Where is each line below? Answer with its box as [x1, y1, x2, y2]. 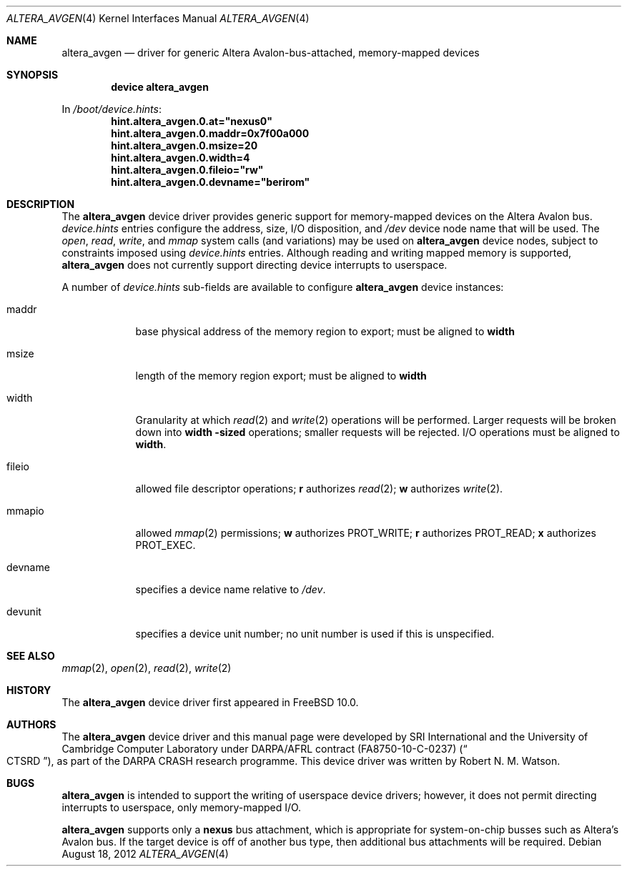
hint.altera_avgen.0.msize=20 [111, 139, 258, 152]
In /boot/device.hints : [61, 103, 162, 115]
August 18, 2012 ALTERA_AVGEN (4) [61, 848, 229, 860]
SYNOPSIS [6, 69, 59, 81]
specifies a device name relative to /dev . [135, 583, 326, 595]
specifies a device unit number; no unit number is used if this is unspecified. [135, 628, 495, 640]
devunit [6, 605, 41, 618]
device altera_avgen [111, 81, 209, 93]
